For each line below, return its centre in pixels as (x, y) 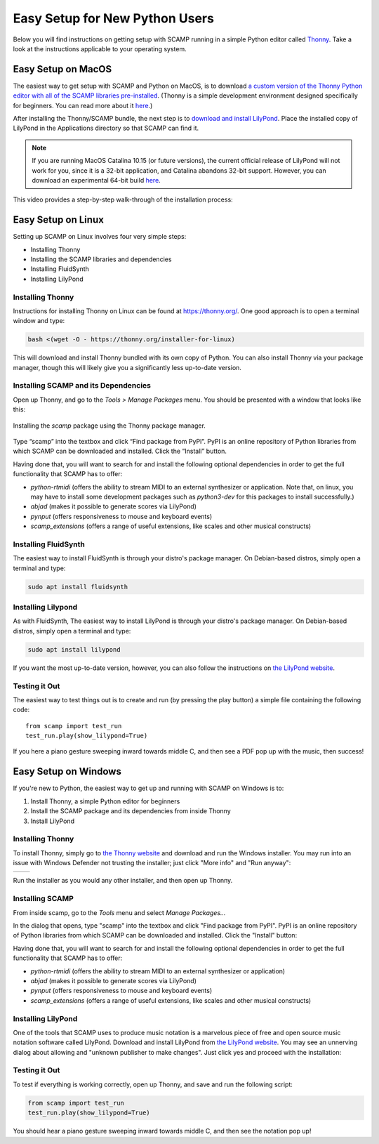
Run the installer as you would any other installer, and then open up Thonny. (123, 881)
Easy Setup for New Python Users (113, 18)
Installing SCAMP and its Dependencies (82, 386)
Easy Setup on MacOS (62, 69)
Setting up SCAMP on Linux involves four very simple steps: (100, 237)
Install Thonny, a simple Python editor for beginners (105, 801)
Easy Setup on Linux (59, 220)
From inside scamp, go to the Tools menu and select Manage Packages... (119, 912)
